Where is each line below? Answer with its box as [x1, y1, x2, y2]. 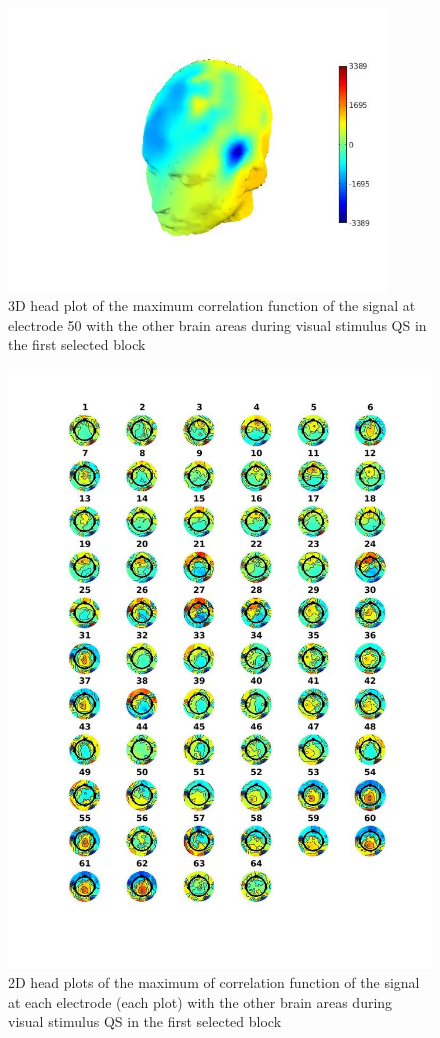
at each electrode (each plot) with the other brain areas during [8, 991, 393, 1012]
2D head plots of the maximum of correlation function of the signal [8, 972, 420, 993]
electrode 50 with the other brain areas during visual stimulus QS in [8, 314, 427, 335]
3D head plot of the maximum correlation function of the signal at [8, 295, 416, 316]
